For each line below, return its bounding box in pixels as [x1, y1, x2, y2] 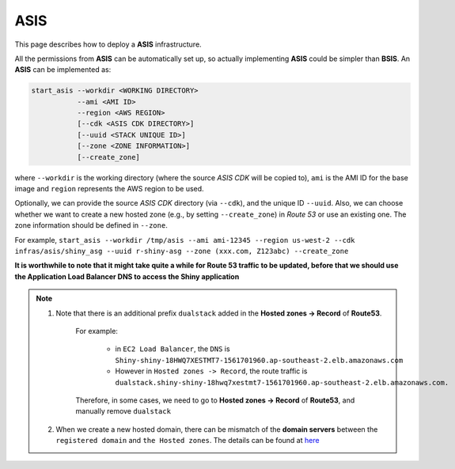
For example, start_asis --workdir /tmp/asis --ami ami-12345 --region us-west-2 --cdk [14, 235, 355, 244]
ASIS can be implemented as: [14, 65, 112, 74]
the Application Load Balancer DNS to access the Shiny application [14, 271, 240, 281]
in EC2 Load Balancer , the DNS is [115, 344, 230, 354]
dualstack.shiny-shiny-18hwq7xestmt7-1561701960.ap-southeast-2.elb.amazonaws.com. [115, 378, 449, 387]
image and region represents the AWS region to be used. [14, 184, 205, 194]
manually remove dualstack [75, 407, 172, 416]
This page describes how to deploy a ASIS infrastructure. [14, 40, 202, 49]
